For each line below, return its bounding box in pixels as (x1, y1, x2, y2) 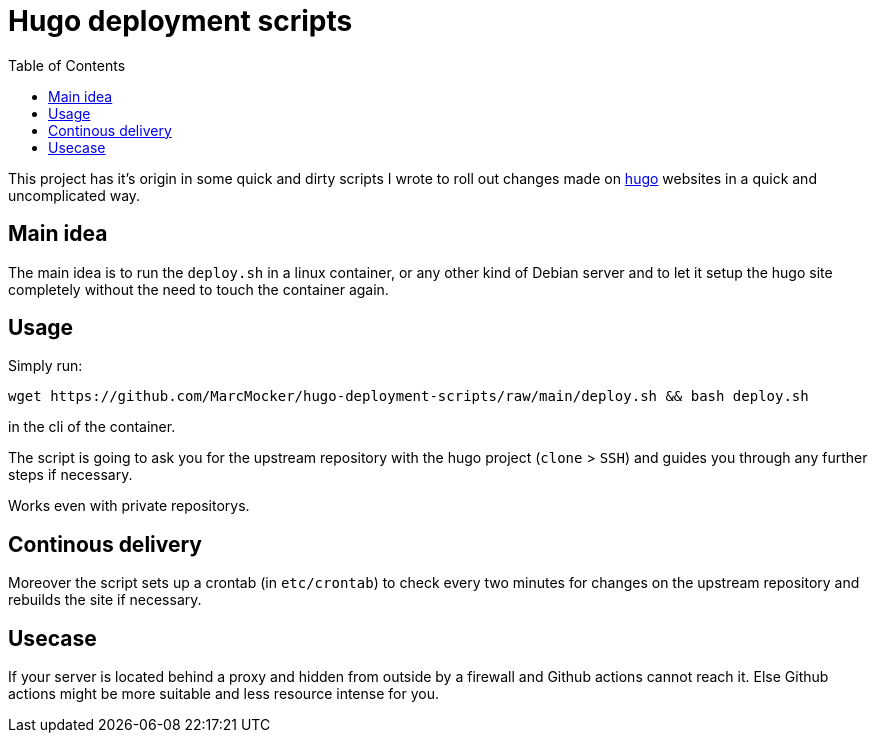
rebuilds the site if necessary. (8, 591, 202, 609)
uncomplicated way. (8, 186, 141, 204)
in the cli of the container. (8, 418, 176, 436)
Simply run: (8, 357, 83, 375)
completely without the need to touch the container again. (8, 280, 389, 298)
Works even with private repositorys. (8, 497, 250, 515)
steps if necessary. (8, 466, 133, 484)
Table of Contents (8, 56, 126, 74)
